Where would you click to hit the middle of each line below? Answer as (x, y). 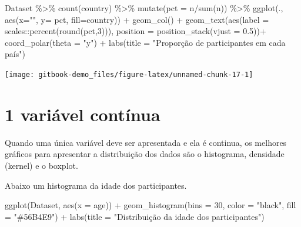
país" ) (15, 54)
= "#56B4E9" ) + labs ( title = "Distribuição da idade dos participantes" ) (135, 216)
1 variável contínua (83, 114)
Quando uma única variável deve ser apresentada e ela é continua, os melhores (146, 142)
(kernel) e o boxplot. (41, 165)
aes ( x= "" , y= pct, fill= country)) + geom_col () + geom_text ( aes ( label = (137, 19)
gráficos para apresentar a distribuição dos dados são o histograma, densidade (145, 154)
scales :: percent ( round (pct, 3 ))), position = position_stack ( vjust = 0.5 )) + (136, 31)
